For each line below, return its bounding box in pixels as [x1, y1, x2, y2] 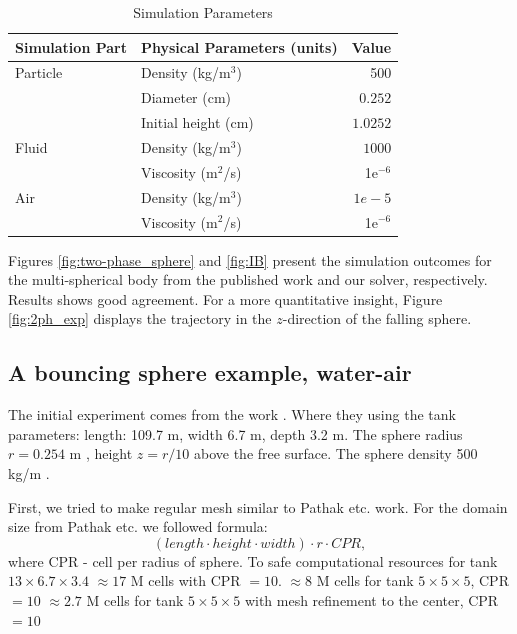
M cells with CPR [130, 570, 241, 591]
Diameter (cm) [140, 87, 232, 108]
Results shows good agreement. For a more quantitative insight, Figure [8, 288, 443, 309]
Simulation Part [15, 36, 127, 57]
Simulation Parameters [133, 2, 273, 22]
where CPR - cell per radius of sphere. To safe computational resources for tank [8, 550, 498, 571]
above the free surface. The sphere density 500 [193, 443, 478, 464]
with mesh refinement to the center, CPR [244, 589, 499, 610]
